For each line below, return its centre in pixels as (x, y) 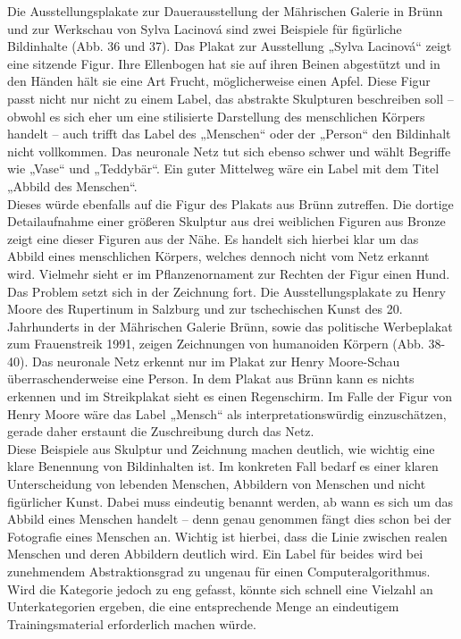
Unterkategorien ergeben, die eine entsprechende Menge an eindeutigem (203, 606)
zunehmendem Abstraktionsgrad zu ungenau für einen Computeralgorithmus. (219, 571)
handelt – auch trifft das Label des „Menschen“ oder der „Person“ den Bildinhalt (229, 134)
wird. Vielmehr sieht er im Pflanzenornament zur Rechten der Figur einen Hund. (229, 273)
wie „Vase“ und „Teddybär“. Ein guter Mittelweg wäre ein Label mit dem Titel (223, 168)
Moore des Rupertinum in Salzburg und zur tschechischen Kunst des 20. (205, 309)
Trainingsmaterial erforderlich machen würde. (132, 623)
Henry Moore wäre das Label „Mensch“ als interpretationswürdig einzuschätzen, (227, 413)
